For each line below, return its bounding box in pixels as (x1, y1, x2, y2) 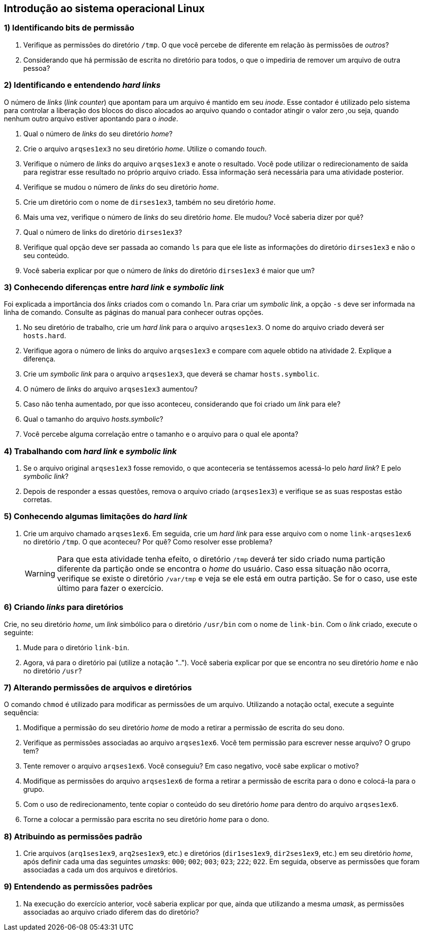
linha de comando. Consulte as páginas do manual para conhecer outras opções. (4, 308, 263, 317)
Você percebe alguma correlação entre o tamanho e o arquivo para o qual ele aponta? (23, 430, 298, 439)
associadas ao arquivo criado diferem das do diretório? (23, 907, 199, 916)
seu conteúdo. (23, 251, 69, 260)
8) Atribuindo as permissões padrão (4, 831, 143, 841)
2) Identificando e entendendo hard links (4, 80, 161, 90)
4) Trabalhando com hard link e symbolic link (4, 446, 177, 456)
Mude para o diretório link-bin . (23, 643, 130, 652)
